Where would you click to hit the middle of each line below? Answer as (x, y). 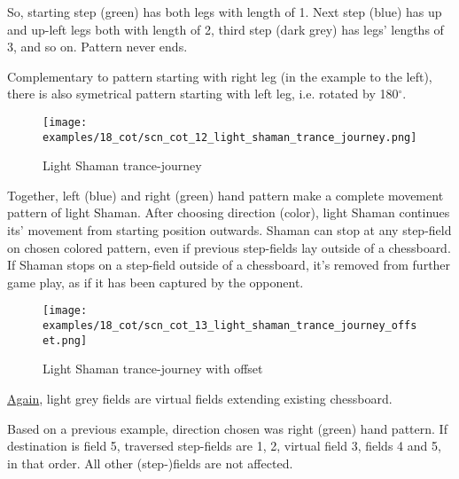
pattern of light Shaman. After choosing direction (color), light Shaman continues (229, 212)
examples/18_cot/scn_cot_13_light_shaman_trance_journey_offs (230, 326)
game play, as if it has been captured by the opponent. (156, 282)
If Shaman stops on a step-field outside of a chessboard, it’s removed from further (229, 265)
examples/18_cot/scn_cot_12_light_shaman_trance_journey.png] (230, 137)
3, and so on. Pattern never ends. (97, 47)
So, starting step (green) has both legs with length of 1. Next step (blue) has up (225, 12)
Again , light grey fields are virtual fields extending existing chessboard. (200, 398)
